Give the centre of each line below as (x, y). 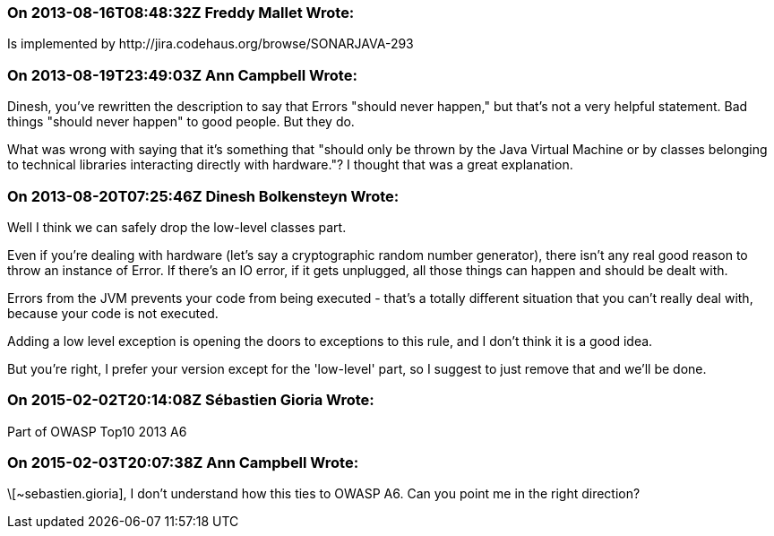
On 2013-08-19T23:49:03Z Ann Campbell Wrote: (182, 75)
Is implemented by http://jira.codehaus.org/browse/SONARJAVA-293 (211, 44)
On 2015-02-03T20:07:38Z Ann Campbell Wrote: (183, 463)
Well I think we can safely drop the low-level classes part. (177, 227)
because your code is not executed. (113, 313)
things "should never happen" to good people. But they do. (181, 122)
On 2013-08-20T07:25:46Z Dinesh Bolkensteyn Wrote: (203, 196)
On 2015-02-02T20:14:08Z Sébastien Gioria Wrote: (191, 400)
